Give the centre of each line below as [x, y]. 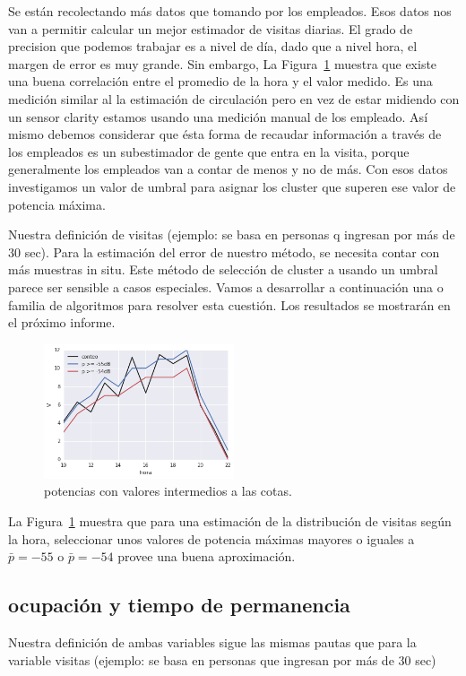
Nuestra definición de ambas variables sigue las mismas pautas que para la [212, 641]
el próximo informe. [62, 322]
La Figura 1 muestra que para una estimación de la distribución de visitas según [230, 520]
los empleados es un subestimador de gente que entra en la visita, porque [209, 151]
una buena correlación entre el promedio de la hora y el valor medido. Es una [220, 81]
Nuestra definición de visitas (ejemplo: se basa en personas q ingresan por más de [232, 234]
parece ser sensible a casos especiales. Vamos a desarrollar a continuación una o [226, 286]
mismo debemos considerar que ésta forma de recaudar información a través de [225, 134]
